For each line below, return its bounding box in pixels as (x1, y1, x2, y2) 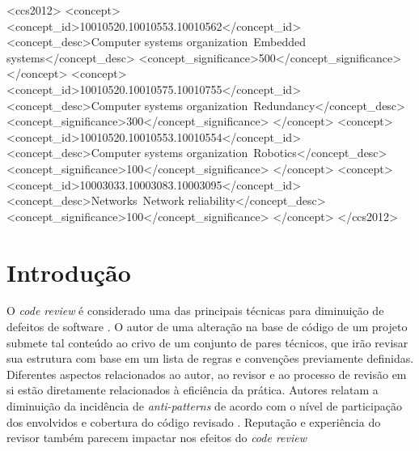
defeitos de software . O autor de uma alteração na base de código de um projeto (6, 318, 408, 335)
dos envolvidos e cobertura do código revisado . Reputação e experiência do (6, 413, 381, 430)
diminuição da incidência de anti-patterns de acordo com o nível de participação (6, 398, 402, 414)
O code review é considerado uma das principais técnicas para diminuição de (6, 302, 384, 319)
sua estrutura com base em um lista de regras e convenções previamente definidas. (6, 350, 414, 367)
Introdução (6, 255, 131, 288)
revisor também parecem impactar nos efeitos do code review (6, 429, 307, 446)
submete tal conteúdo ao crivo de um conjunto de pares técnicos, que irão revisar (6, 334, 408, 351)
